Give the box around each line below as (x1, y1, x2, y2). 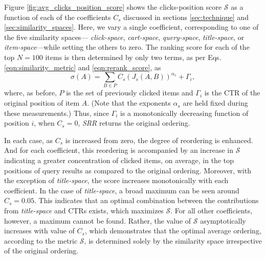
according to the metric (4, 235, 78, 246)
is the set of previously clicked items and (66, 87, 193, 98)
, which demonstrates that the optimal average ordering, (84, 225, 261, 236)
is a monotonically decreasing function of (120, 107, 249, 118)
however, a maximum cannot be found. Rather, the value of (4, 215, 191, 226)
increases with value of (4, 225, 75, 236)
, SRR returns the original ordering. (78, 117, 190, 128)
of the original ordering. (4, 245, 79, 256)
